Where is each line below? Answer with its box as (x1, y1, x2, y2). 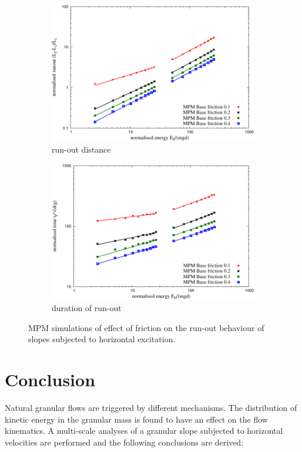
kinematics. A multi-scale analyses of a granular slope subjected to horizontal (5, 424, 283, 437)
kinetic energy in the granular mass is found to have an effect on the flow (5, 413, 268, 425)
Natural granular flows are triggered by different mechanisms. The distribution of (5, 401, 297, 413)
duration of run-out (52, 302, 122, 313)
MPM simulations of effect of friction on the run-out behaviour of (28, 321, 264, 333)
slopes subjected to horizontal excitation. (28, 333, 176, 345)
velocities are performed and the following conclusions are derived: (5, 436, 244, 448)
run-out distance (52, 143, 111, 156)
